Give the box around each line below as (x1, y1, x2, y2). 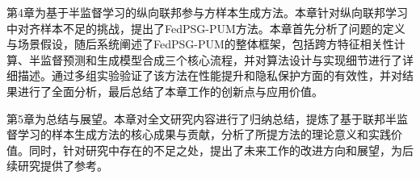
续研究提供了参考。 (6, 157, 108, 174)
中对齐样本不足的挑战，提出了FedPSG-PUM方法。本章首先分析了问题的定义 (6, 19, 405, 36)
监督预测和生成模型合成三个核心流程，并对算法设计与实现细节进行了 (40, 51, 402, 68)
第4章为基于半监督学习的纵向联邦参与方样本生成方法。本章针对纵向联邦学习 (6, 4, 408, 20)
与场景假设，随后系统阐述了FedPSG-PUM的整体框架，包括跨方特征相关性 (6, 35, 394, 52)
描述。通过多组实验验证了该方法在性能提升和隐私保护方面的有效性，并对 (17, 67, 402, 84)
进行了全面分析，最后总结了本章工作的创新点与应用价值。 (17, 82, 323, 99)
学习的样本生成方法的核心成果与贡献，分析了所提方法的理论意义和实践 (17, 126, 391, 143)
